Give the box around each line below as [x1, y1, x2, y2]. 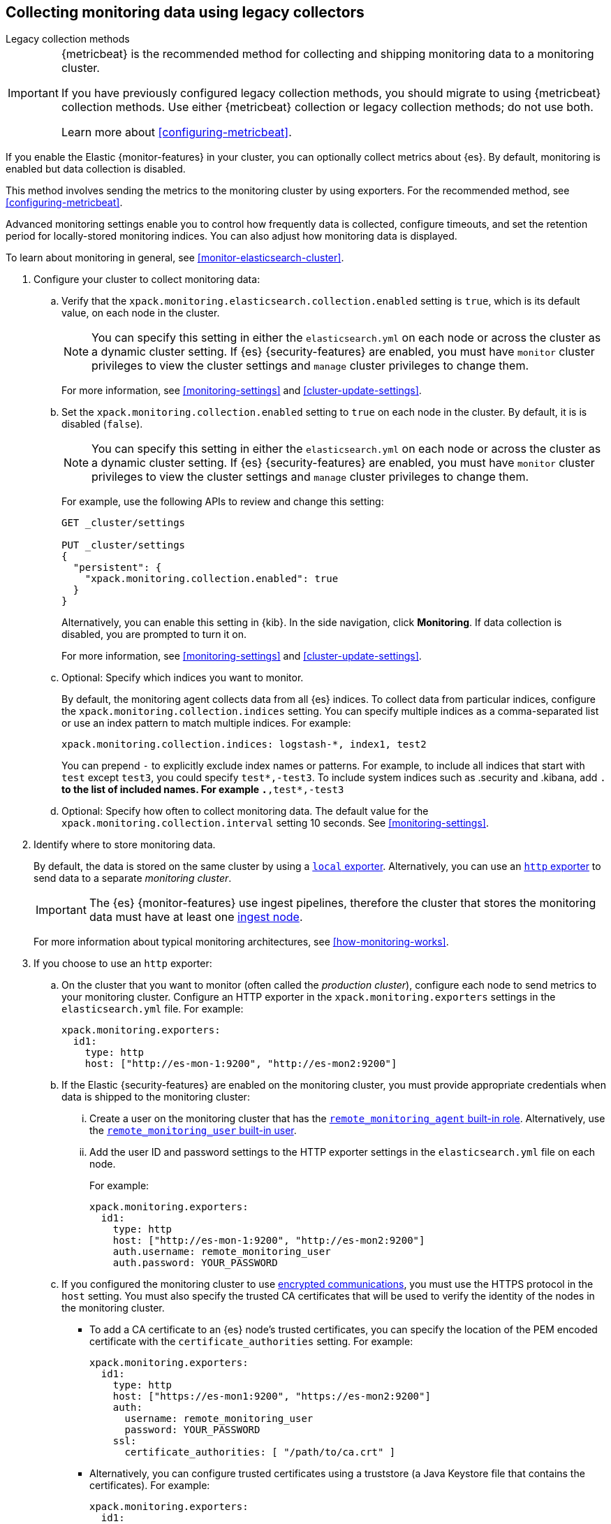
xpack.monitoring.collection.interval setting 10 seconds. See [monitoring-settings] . [61, 817, 489, 829]
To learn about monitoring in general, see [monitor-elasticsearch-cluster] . [6, 252, 344, 264]
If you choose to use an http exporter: [34, 957, 212, 970]
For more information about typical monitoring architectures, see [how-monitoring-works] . [34, 936, 449, 948]
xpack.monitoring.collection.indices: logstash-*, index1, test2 [61, 739, 427, 750]
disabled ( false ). [61, 418, 143, 430]
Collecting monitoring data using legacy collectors [6, 3, 365, 21]
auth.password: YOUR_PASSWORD [112, 1257, 278, 1269]
